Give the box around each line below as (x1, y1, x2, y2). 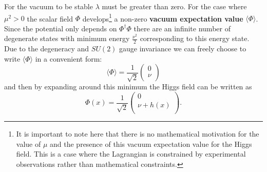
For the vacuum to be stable (4, 1, 93, 11)
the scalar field (27, 13, 73, 24)
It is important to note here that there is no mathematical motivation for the (16, 128, 259, 139)
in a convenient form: (35, 53, 102, 64)
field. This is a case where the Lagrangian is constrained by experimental (16, 148, 246, 159)
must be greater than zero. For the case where (102, 1, 247, 11)
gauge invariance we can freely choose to (119, 43, 246, 54)
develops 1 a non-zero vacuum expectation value (82, 11, 243, 24)
